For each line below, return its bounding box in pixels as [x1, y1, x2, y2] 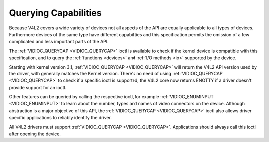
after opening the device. [9, 131, 61, 137]
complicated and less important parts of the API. [9, 39, 109, 45]
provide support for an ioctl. [9, 84, 67, 90]
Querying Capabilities [9, 7, 102, 18]
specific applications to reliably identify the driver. [9, 115, 112, 121]
